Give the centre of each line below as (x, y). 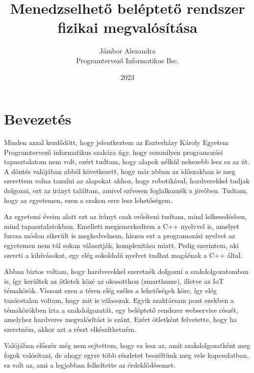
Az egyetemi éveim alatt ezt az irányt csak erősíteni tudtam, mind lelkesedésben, (126, 216)
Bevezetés (38, 119)
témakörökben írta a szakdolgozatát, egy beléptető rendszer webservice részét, (121, 310)
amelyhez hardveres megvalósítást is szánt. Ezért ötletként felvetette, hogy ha (121, 319)
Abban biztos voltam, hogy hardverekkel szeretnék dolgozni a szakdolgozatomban (126, 271)
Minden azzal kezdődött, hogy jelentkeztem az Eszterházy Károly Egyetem (116, 142)
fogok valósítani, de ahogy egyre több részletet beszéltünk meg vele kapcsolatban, (127, 355)
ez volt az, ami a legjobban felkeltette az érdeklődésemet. (90, 364)
